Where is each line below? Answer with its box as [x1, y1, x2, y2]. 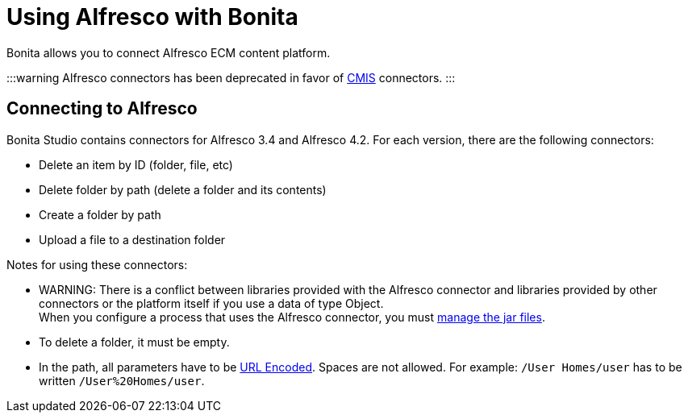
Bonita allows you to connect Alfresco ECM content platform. [6, 45, 331, 60]
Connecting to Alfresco [6, 98, 198, 119]
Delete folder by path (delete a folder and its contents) [39, 182, 327, 197]
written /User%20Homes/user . [39, 373, 205, 388]
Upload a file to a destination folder [39, 232, 226, 247]
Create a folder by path [39, 207, 161, 222]
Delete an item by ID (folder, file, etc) [39, 157, 233, 172]
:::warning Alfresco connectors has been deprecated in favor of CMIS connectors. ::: [6, 70, 456, 85]
